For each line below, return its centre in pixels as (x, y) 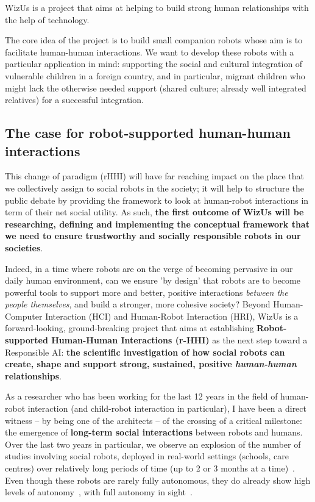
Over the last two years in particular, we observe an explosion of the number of (153, 444)
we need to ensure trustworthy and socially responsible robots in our (153, 236)
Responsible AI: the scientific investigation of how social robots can (145, 352)
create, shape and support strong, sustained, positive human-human (151, 364)
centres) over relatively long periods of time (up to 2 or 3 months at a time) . (150, 468)
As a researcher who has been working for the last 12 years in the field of (141, 396)
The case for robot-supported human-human (148, 133)
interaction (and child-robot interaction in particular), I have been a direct (167, 408)
